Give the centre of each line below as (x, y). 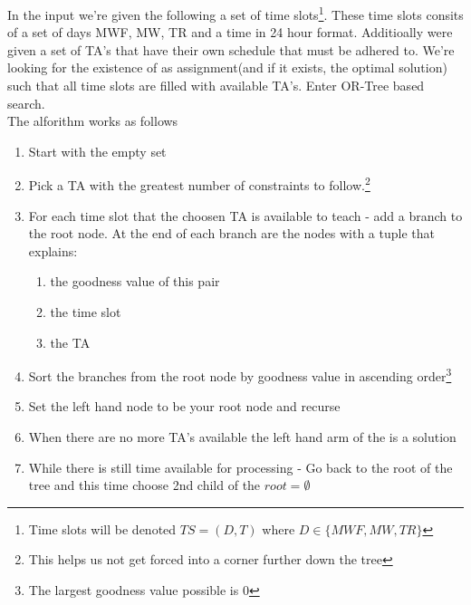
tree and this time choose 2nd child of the (144, 485)
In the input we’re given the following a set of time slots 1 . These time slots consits (235, 13)
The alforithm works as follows (93, 121)
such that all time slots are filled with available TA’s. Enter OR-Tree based (216, 86)
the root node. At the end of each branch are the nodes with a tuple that (231, 233)
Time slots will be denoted (102, 528)
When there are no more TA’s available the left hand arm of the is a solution (242, 437)
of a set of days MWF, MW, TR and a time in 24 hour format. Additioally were (230, 32)
